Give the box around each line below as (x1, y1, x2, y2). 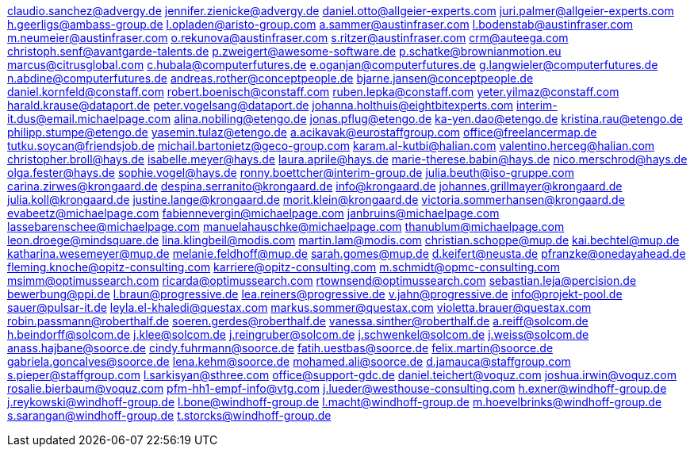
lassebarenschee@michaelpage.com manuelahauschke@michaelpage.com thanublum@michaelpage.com (7, 220, 565, 233)
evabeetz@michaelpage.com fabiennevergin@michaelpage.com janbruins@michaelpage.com (7, 206, 500, 220)
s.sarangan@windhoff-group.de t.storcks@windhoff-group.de (7, 409, 332, 422)
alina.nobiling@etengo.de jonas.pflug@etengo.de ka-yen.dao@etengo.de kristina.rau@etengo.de (174, 112, 683, 125)
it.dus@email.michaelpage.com (7, 112, 171, 125)
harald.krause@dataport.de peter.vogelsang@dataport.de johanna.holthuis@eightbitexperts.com (7, 98, 514, 112)
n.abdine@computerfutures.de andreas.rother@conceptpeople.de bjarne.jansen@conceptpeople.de (7, 71, 534, 85)
